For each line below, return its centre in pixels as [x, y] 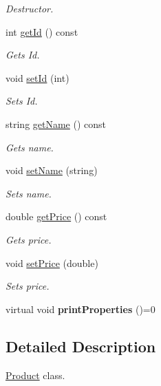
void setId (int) [37, 77]
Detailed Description [81, 346]
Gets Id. [23, 55]
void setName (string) [52, 170]
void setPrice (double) [52, 262]
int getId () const [42, 31]
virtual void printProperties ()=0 [80, 309]
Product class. [35, 375]
